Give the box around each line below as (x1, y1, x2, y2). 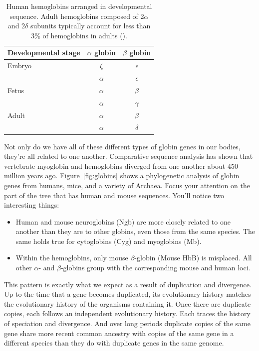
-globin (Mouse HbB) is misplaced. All (134, 252, 252, 263)
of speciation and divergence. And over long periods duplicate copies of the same (4, 318, 251, 329)
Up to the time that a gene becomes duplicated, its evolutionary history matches (4, 289, 251, 299)
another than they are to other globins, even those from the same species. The (15, 226, 256, 236)
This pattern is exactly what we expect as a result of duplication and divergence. (4, 279, 252, 289)
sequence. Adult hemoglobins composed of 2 (9, 10, 144, 21)
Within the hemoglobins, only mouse (15, 252, 128, 263)
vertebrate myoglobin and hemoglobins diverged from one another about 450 (4, 160, 238, 171)
